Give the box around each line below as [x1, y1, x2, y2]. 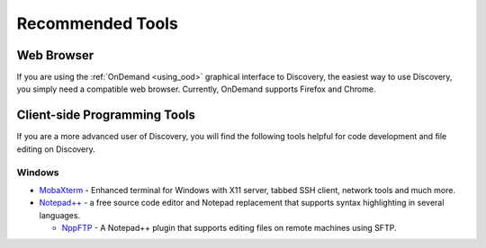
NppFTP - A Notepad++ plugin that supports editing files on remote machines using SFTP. [61, 223, 397, 234]
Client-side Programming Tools [16, 108, 196, 123]
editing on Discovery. [16, 144, 96, 155]
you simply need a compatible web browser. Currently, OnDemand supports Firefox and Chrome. [16, 84, 376, 94]
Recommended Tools [16, 13, 179, 33]
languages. [39, 209, 81, 220]
